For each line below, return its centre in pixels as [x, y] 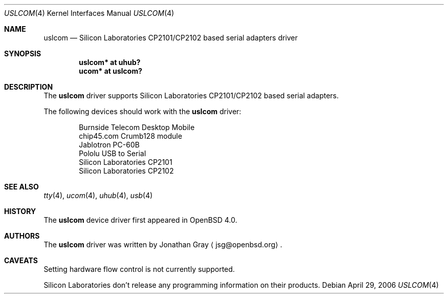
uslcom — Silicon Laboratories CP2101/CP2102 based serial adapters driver [171, 38]
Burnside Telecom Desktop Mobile [137, 127]
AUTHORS [22, 236]
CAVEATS [21, 260]
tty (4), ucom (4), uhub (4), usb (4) [98, 195]
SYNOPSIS [23, 54]
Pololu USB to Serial [113, 153]
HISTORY [20, 211]
